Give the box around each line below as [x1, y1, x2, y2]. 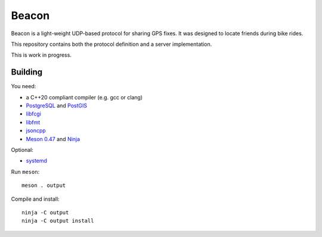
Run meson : [11, 168, 40, 175]
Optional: [11, 146, 34, 153]
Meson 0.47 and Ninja [26, 135, 80, 142]
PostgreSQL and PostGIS [26, 102, 88, 110]
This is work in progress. [11, 51, 72, 59]
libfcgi [26, 110, 42, 117]
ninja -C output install [21, 217, 94, 224]
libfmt [26, 118, 41, 126]
